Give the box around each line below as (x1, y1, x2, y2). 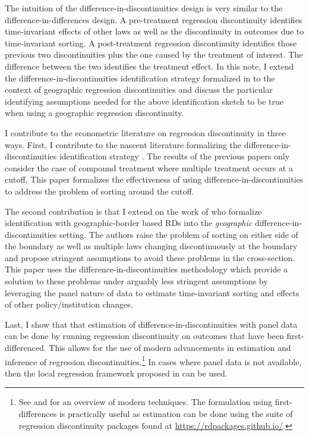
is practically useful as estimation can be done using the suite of (59, 407, 293, 420)
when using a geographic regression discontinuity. (5, 106, 184, 119)
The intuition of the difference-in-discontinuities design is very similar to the (5, 2, 283, 14)
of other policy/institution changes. (5, 298, 133, 310)
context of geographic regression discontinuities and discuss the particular (5, 83, 273, 96)
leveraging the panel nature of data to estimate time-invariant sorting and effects (5, 286, 299, 299)
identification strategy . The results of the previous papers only (59, 150, 290, 162)
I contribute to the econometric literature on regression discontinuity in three (5, 126, 286, 139)
